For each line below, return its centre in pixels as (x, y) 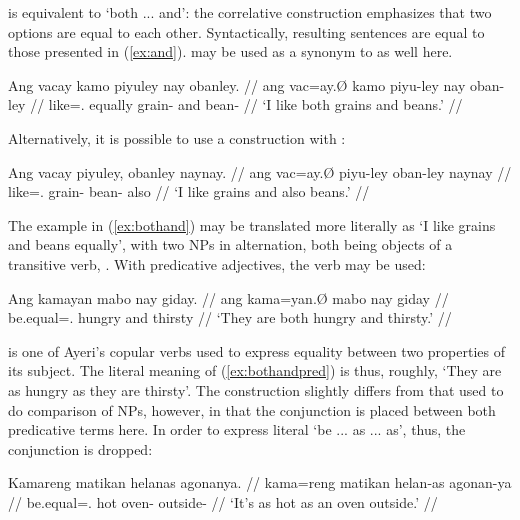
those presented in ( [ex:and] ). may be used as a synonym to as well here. (230, 51)
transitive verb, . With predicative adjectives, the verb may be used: (217, 263)
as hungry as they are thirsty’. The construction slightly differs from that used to (256, 389)
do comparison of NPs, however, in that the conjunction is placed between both (252, 409)
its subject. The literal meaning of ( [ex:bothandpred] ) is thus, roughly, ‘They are (255, 370)
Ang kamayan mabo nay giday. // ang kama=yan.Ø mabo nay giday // (228, 297)
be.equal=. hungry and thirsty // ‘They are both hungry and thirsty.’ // (230, 317)
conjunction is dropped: (80, 448)
